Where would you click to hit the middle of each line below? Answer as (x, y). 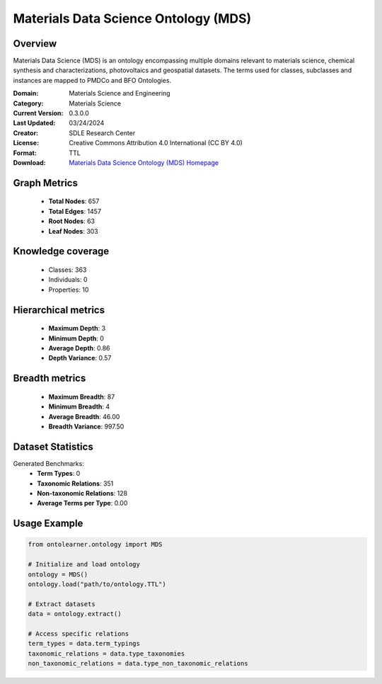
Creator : (26, 133)
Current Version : (38, 113)
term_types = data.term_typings (84, 644)
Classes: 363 (68, 270)
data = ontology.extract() (75, 614)
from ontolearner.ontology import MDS (95, 545)
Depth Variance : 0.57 (80, 358)
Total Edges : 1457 (75, 211)
